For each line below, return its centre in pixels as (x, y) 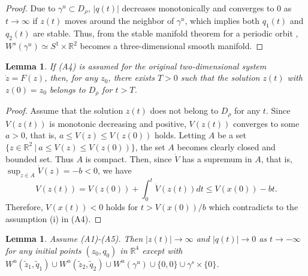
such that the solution (220, 78)
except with (162, 250)
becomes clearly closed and (226, 146)
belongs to (67, 89)
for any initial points (43, 250)
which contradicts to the (253, 207)
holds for (122, 207)
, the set (150, 146)
